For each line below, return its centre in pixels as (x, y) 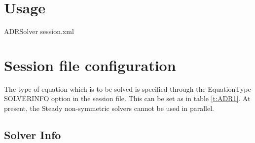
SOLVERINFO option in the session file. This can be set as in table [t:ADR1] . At (127, 98)
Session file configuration (90, 65)
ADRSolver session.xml (39, 31)
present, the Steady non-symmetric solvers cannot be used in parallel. (109, 108)
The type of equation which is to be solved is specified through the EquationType (127, 89)
